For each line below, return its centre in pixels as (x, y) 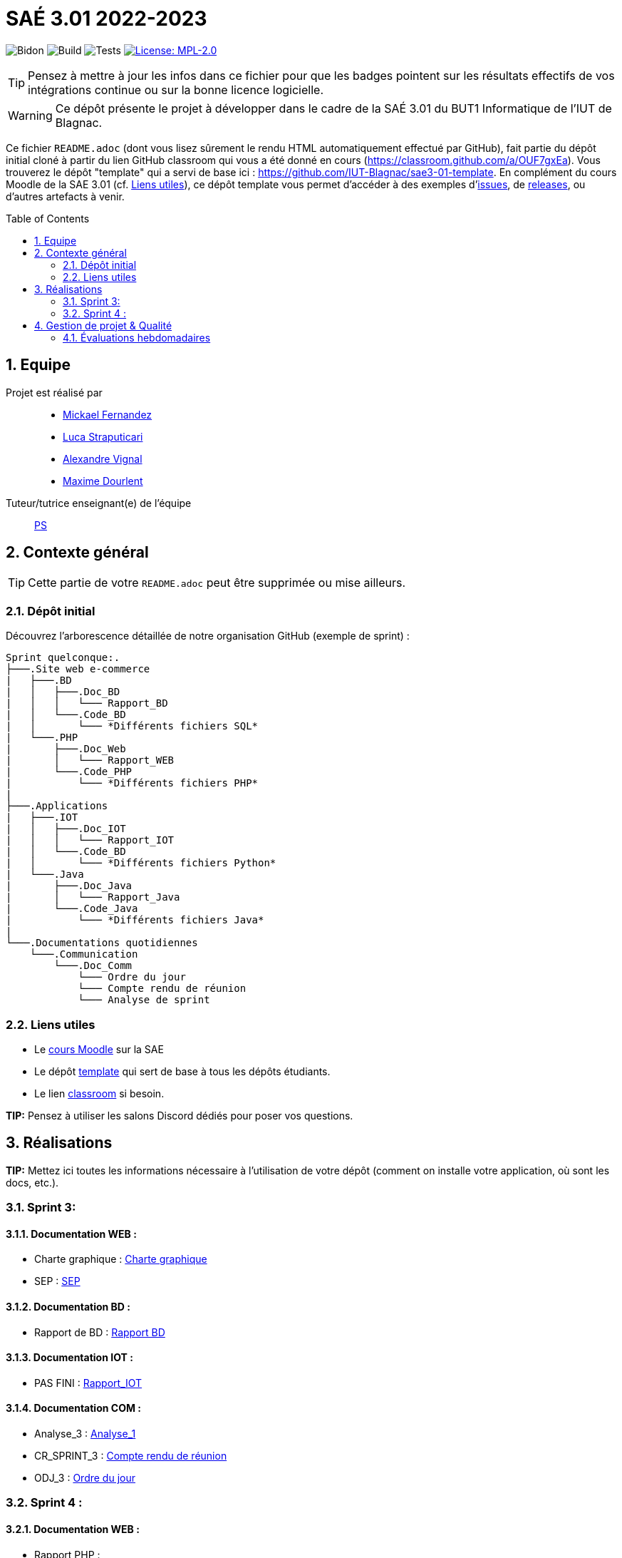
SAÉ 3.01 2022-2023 (107, 19)
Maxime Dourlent (103, 481)
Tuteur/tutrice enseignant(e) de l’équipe (99, 503)
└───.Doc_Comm (93, 966)
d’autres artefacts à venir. (65, 196)
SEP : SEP (57, 1281)
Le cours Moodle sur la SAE (99, 1049)
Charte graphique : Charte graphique (121, 1259)
